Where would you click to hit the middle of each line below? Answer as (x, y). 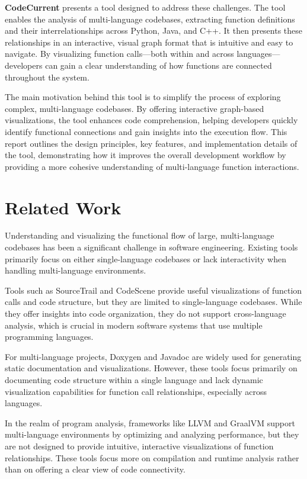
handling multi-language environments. (76, 270)
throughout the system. (47, 77)
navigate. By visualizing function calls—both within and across (119, 54)
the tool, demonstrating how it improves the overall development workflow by (145, 155)
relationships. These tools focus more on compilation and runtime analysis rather (152, 457)
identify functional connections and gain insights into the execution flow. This (146, 131)
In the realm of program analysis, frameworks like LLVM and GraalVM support (150, 422)
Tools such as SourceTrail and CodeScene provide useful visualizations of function (153, 290)
